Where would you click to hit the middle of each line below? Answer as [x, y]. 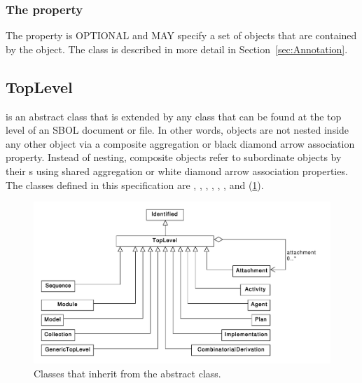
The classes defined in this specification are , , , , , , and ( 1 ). [135, 184]
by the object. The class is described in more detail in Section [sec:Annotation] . [177, 49]
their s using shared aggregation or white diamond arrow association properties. [177, 170]
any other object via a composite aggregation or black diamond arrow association [180, 143]
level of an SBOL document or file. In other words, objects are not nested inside [177, 130]
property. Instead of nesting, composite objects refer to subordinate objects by [174, 157]
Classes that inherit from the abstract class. [127, 373]
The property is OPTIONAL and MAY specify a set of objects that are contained [181, 35]
